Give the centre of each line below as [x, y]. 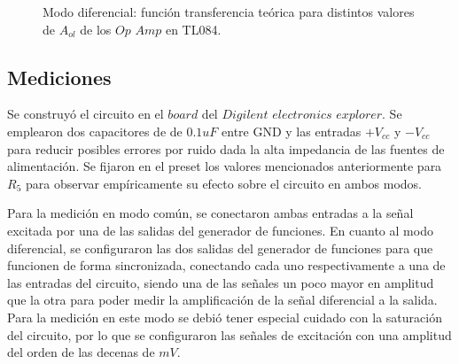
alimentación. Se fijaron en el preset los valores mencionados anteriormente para [225, 166]
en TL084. [193, 29]
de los [96, 29]
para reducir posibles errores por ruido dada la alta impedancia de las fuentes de [226, 148]
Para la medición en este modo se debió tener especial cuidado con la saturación [225, 317]
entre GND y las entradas [292, 131]
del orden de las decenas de [81, 352]
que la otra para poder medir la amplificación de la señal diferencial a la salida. [222, 300]
